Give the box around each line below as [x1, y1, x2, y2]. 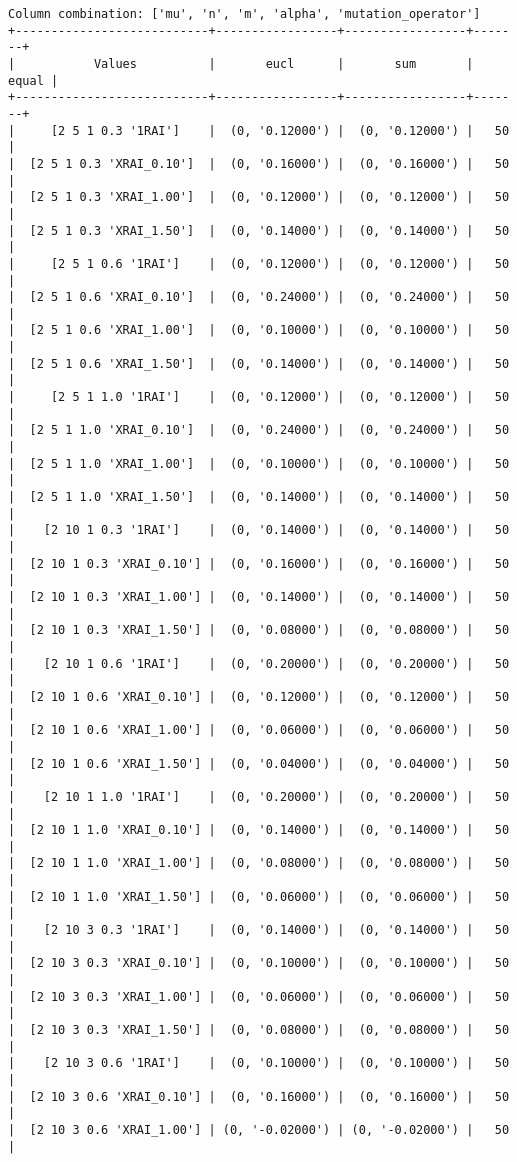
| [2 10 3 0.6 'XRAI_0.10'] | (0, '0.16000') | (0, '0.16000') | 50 [8, 1089, 510, 1104]
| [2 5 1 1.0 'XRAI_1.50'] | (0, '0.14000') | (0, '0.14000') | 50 [8, 490, 510, 505]
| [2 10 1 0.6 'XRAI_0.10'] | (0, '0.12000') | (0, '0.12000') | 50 [8, 689, 510, 704]
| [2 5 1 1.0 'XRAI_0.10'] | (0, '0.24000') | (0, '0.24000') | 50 [8, 423, 510, 438]
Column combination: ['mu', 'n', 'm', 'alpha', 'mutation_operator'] [8, 7, 481, 21]
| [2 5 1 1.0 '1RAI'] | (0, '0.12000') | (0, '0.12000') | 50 [8, 390, 510, 405]
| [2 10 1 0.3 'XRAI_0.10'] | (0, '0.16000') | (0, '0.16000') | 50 [8, 556, 510, 571]
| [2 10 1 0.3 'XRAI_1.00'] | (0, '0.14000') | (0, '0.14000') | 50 [8, 589, 510, 604]
